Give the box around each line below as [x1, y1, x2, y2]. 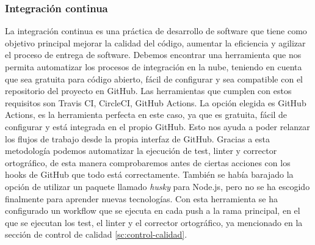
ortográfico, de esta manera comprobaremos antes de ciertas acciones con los [5, 156, 291, 169]
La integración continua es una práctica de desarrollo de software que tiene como [5, 24, 307, 37]
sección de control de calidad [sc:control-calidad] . [5, 228, 187, 241]
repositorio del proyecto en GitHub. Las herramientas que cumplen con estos [5, 84, 292, 97]
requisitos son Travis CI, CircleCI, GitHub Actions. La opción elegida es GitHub [5, 96, 306, 109]
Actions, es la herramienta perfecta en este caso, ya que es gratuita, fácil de [5, 108, 288, 121]
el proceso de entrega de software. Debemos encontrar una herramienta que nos [5, 48, 302, 61]
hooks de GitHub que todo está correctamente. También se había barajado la [5, 168, 294, 181]
